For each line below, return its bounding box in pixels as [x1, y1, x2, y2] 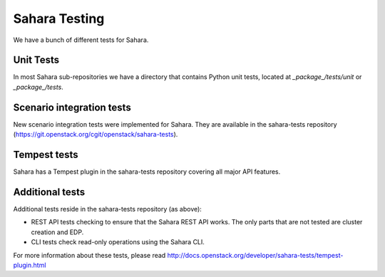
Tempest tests [13, 148, 78, 160]
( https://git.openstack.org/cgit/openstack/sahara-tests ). [13, 130, 178, 139]
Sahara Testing [13, 11, 105, 26]
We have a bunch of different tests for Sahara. [13, 36, 149, 44]
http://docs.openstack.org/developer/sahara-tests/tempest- [167, 251, 344, 259]
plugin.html [13, 261, 46, 269]
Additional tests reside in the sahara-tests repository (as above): [13, 204, 202, 213]
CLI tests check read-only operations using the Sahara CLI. [31, 238, 205, 246]
